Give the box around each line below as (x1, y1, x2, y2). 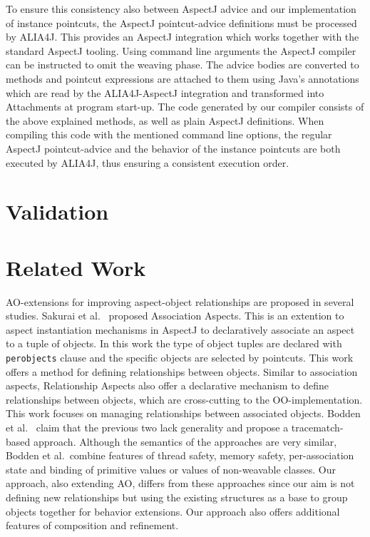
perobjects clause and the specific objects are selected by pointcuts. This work (6, 350, 354, 364)
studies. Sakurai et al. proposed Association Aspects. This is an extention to (6, 308, 344, 323)
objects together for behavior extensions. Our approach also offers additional (6, 503, 340, 518)
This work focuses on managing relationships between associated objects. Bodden (6, 406, 361, 421)
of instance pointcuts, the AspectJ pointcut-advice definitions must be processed (6, 15, 357, 30)
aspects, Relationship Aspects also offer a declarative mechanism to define (6, 378, 329, 393)
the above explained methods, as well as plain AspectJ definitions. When (6, 113, 324, 128)
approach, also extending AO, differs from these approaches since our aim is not (6, 476, 355, 491)
